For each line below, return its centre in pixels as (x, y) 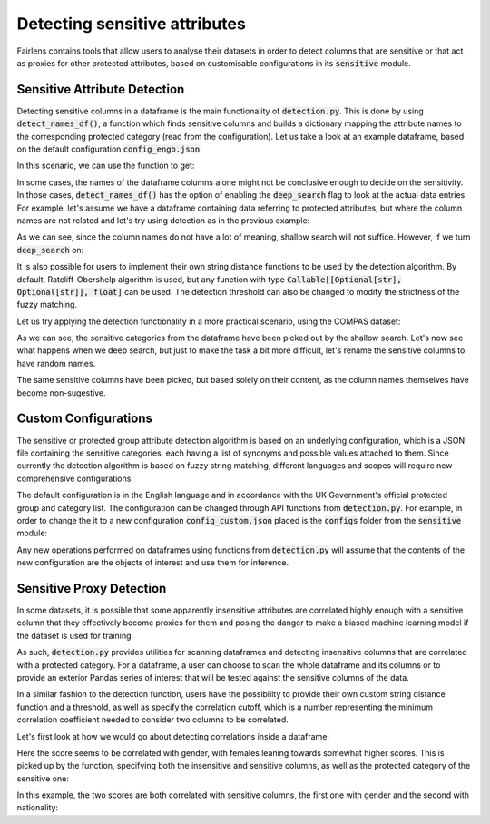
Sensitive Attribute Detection (101, 89)
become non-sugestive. (61, 392)
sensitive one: (43, 778)
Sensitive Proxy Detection (92, 589)
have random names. (56, 363)
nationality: (38, 808)
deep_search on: (50, 250)
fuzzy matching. (47, 305)
